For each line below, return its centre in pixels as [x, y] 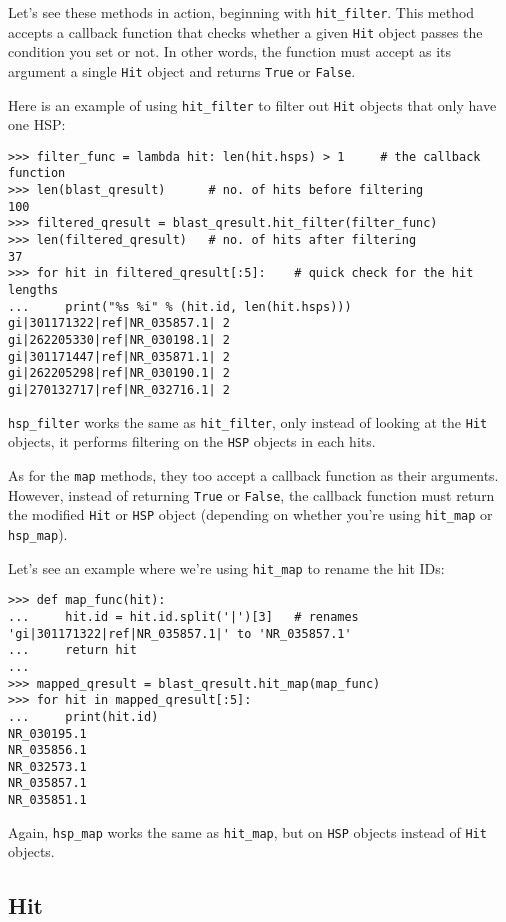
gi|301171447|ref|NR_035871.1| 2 [119, 356]
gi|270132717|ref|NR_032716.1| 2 [119, 390]
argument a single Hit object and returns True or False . [182, 70]
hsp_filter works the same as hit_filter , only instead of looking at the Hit [248, 421]
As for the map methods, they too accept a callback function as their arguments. [253, 474]
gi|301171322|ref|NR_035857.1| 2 [119, 323]
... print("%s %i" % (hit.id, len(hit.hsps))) [180, 306]
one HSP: [37, 124]
